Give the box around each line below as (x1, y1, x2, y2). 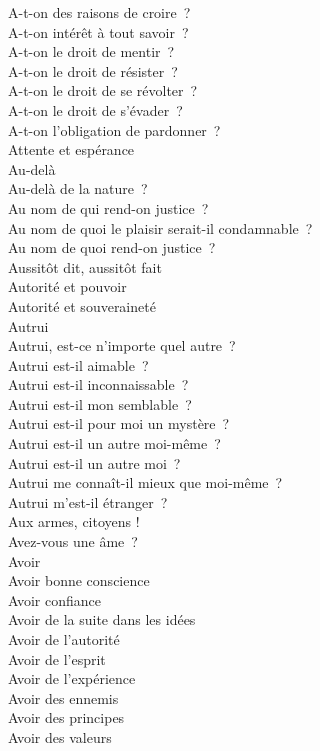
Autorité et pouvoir (8, 276, 127, 297)
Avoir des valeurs (8, 726, 112, 747)
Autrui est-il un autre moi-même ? (8, 433, 221, 454)
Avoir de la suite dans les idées (8, 609, 196, 630)
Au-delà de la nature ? (8, 178, 148, 199)
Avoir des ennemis (8, 687, 119, 708)
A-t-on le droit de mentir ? (8, 41, 175, 62)
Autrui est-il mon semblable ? (8, 393, 192, 414)
